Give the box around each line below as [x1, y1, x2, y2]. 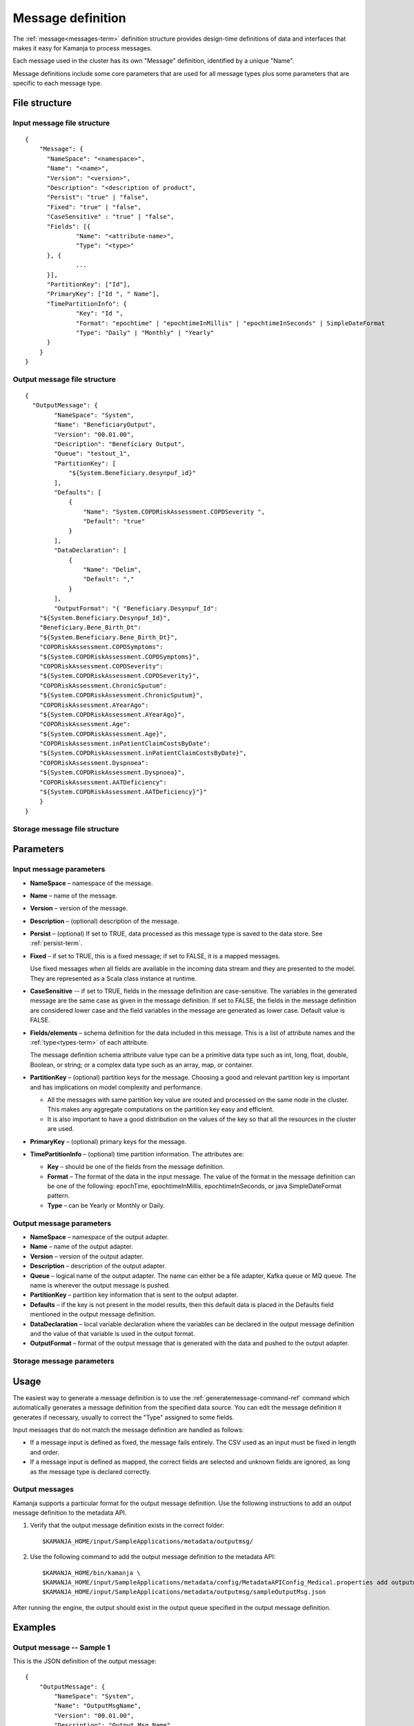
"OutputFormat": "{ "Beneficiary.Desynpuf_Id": [54, 604, 218, 612]
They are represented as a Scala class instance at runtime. [30, 974, 197, 982]
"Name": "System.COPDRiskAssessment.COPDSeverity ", [83, 507, 266, 516]
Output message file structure [12, 374, 117, 384]
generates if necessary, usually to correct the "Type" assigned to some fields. [12, 1413, 235, 1422]
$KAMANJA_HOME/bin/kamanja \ [42, 1569, 141, 1577]
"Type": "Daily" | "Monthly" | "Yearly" [76, 329, 215, 336]
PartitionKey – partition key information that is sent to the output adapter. [30, 1291, 239, 1299]
